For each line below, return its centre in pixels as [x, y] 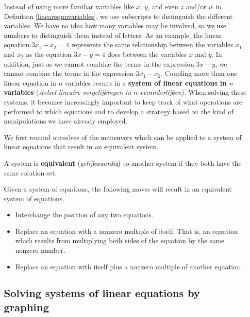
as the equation [49, 54]
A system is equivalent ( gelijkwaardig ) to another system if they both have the [123, 163]
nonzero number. [40, 250]
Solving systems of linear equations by [102, 292]
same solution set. [31, 172]
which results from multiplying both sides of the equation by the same [120, 240]
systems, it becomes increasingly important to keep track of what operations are [123, 101]
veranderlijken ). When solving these [193, 92]
